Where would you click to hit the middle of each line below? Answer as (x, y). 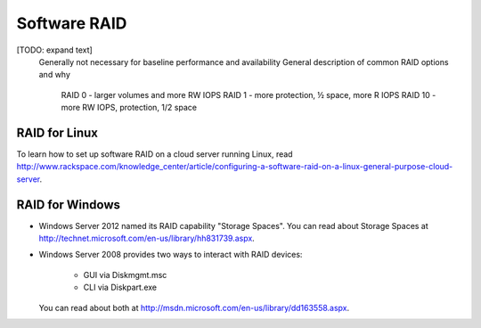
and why (55, 75)
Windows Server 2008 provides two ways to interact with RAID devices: (171, 255)
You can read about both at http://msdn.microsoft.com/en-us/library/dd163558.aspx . (194, 307)
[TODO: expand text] (54, 50)
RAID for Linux (57, 132)
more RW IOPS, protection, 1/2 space (129, 108)
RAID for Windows (68, 205)
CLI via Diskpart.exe (120, 287)
